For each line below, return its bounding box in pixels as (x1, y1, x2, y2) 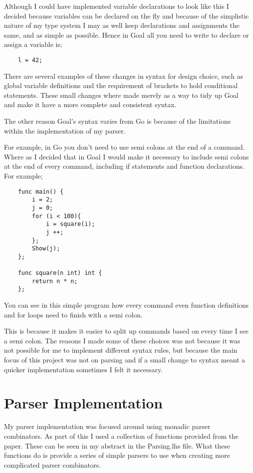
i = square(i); (46, 221, 95, 228)
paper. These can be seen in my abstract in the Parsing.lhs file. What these (4, 440, 230, 450)
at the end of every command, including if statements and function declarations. (4, 161, 245, 171)
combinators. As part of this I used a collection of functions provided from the (4, 430, 239, 441)
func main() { (18, 188, 64, 195)
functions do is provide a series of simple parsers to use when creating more (4, 450, 230, 460)
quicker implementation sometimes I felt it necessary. (4, 364, 163, 374)
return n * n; (32, 277, 78, 285)
